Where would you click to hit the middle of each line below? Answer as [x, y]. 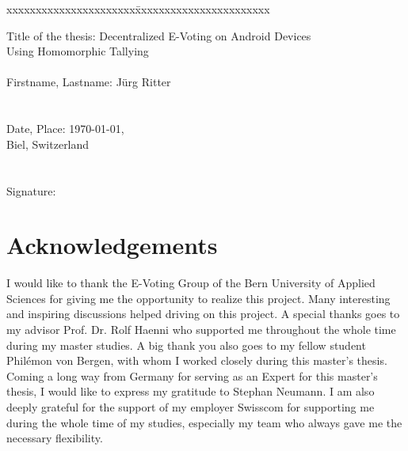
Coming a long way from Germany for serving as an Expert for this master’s [192, 375]
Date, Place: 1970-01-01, [65, 129]
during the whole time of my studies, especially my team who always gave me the [204, 422]
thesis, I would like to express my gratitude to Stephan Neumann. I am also [191, 391]
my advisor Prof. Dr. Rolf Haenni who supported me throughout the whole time [201, 330]
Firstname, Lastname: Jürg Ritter [89, 82]
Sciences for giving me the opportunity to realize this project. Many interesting [198, 298]
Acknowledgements [112, 245]
